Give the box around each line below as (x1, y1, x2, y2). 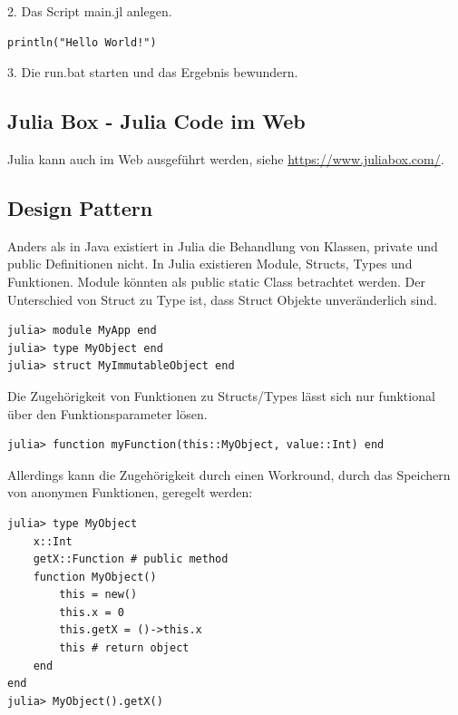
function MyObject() (33, 570, 157, 583)
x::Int (33, 534, 73, 548)
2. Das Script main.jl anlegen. (7, 2, 172, 20)
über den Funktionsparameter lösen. (7, 404, 208, 423)
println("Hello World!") (7, 35, 157, 49)
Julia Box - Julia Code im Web (7, 107, 306, 135)
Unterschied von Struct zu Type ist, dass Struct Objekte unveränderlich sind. (7, 289, 437, 309)
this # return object (59, 642, 190, 655)
